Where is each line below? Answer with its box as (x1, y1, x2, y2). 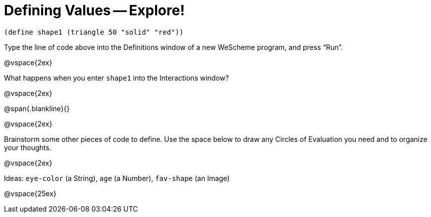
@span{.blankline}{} (4, 104, 70, 113)
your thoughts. (4, 143, 52, 152)
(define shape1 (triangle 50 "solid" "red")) (4, 28, 184, 36)
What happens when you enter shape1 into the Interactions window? (4, 73, 229, 82)
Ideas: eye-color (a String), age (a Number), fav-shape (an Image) (4, 174, 230, 182)
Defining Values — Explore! (4, 2, 185, 19)
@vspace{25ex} (4, 189, 56, 198)
